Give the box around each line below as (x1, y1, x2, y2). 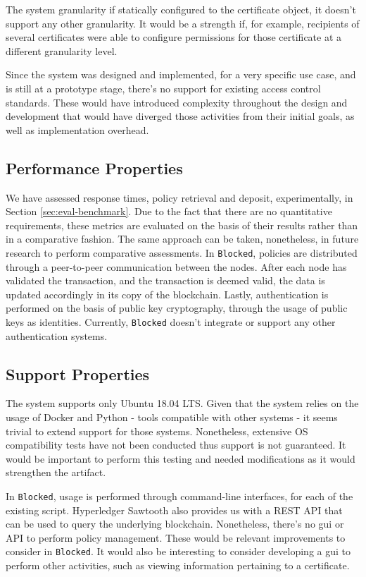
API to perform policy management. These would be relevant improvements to (6, 530, 346, 545)
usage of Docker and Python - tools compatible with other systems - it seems (6, 410, 338, 424)
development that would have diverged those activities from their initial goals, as (6, 109, 355, 123)
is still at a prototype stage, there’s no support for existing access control (6, 80, 321, 95)
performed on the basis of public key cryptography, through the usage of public (6, 300, 348, 315)
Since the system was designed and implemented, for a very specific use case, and (6, 67, 356, 82)
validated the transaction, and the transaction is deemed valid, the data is (6, 273, 325, 288)
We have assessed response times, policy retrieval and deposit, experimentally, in (6, 190, 353, 205)
